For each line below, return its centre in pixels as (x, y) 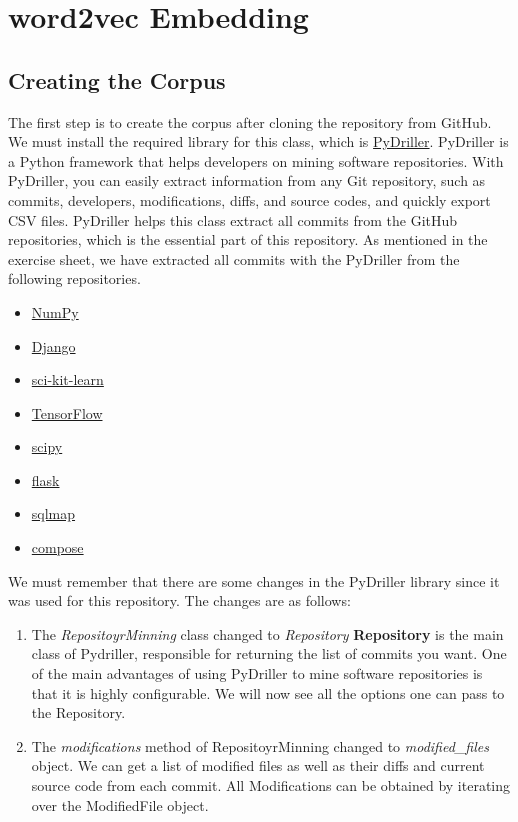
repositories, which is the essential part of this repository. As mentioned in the (248, 239)
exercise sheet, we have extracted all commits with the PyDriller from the (234, 258)
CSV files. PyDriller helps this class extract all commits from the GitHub (233, 219)
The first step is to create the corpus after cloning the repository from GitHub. (250, 121)
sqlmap (53, 513)
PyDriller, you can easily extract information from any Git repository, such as (247, 180)
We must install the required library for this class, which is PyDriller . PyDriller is (258, 141)
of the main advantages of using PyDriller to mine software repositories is (257, 673)
